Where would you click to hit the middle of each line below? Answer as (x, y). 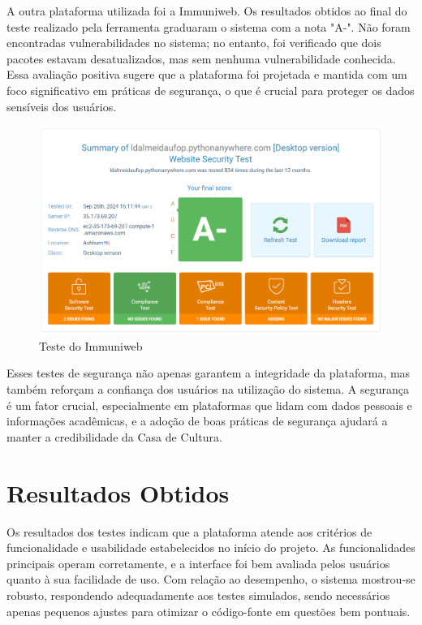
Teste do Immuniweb (91, 345)
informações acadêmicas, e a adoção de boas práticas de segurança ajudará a (197, 421)
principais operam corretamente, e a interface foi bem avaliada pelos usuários (198, 563)
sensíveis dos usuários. (62, 106)
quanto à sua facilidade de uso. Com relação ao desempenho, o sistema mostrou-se (211, 579)
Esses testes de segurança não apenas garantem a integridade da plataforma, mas (209, 373)
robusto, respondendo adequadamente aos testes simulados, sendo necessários (198, 595)
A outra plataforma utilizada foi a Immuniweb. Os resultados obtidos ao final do (207, 11)
